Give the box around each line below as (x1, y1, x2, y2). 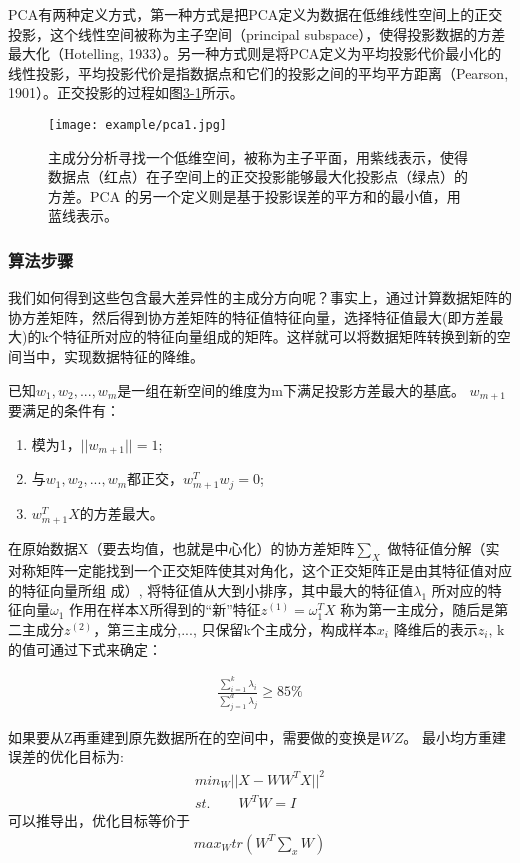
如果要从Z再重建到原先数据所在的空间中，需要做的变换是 (8, 726, 381, 747)
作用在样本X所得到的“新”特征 (69, 599, 261, 620)
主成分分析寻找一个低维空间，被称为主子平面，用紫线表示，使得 (48, 146, 468, 167)
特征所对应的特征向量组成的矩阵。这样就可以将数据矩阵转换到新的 (62, 326, 497, 347)
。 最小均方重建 (403, 726, 507, 747)
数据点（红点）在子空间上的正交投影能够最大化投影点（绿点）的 (48, 166, 468, 187)
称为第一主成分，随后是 (340, 599, 495, 620)
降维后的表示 (393, 618, 478, 639)
